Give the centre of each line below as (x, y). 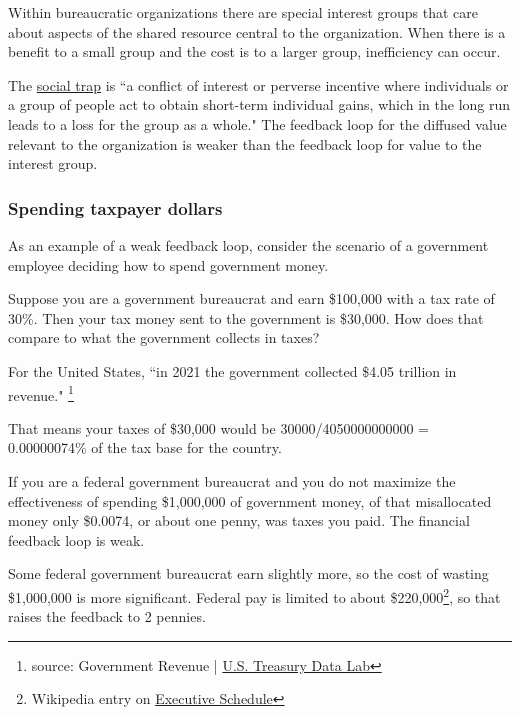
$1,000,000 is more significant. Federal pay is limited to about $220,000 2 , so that (254, 595)
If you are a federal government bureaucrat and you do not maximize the (232, 480)
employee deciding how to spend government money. (168, 264)
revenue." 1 (41, 393)
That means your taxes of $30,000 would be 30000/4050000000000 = (218, 427)
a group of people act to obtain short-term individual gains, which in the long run (259, 104)
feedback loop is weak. (76, 539)
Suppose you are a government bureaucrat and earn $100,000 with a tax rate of (251, 298)
